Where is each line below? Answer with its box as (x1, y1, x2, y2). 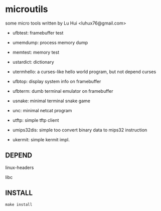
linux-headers (5, 164, 34, 170)
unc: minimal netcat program (12, 107, 72, 113)
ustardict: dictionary (12, 59, 54, 65)
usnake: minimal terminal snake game (12, 98, 90, 104)
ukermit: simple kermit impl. (12, 136, 70, 142)
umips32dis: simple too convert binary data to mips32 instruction (12, 127, 147, 133)
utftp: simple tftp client (12, 117, 59, 123)
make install (5, 202, 33, 207)
